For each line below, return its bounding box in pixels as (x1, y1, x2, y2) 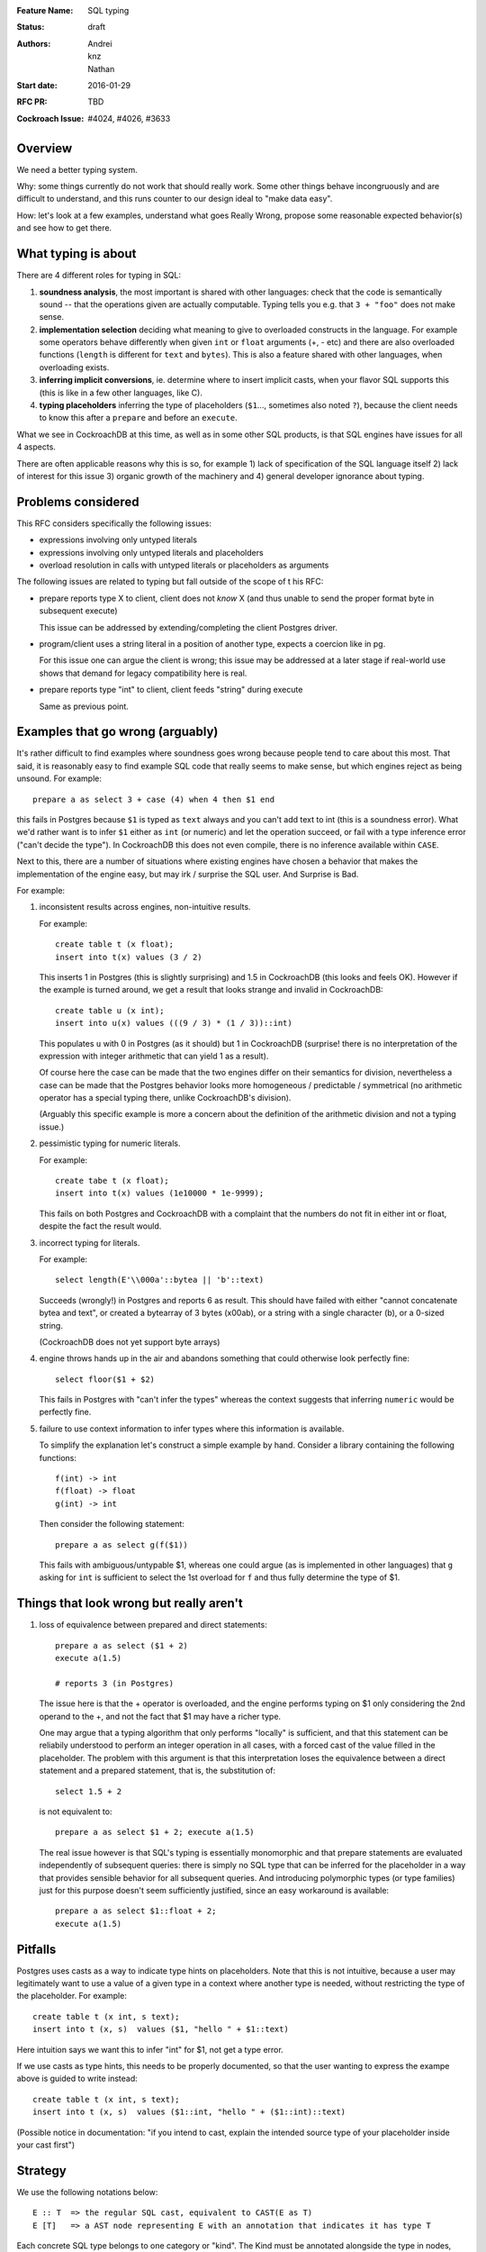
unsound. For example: (16, 773, 103, 784)
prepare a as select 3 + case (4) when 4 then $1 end (32, 794, 274, 804)
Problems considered (16, 494, 139, 509)
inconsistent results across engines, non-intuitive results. (39, 902, 251, 913)
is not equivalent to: (39, 1806, 112, 1817)
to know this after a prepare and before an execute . (39, 413, 238, 423)
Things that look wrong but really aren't (16, 1595, 243, 1612)
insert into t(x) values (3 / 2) (55, 951, 202, 962)
